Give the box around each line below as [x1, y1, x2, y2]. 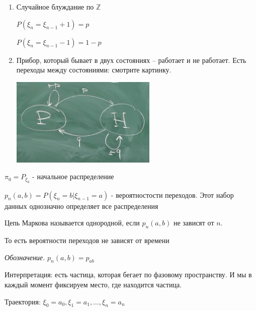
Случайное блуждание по [16, 2, 94, 12]
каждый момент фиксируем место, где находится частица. [5, 279, 182, 290]
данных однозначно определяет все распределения [5, 200, 158, 211]
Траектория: [5, 296, 41, 306]
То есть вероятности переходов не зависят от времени [5, 235, 169, 246]
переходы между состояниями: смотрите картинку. [16, 64, 172, 75]
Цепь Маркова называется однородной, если [5, 217, 140, 228]
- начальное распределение [32, 171, 114, 182]
